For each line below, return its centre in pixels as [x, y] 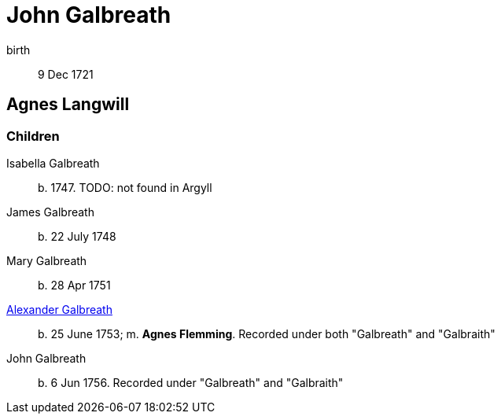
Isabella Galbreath [53, 163]
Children [33, 136]
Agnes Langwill [68, 105]
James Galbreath [50, 212]
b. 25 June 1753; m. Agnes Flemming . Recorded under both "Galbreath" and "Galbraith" [267, 333]
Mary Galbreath [47, 260]
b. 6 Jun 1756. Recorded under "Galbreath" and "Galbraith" [191, 382]
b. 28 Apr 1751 [74, 285]
